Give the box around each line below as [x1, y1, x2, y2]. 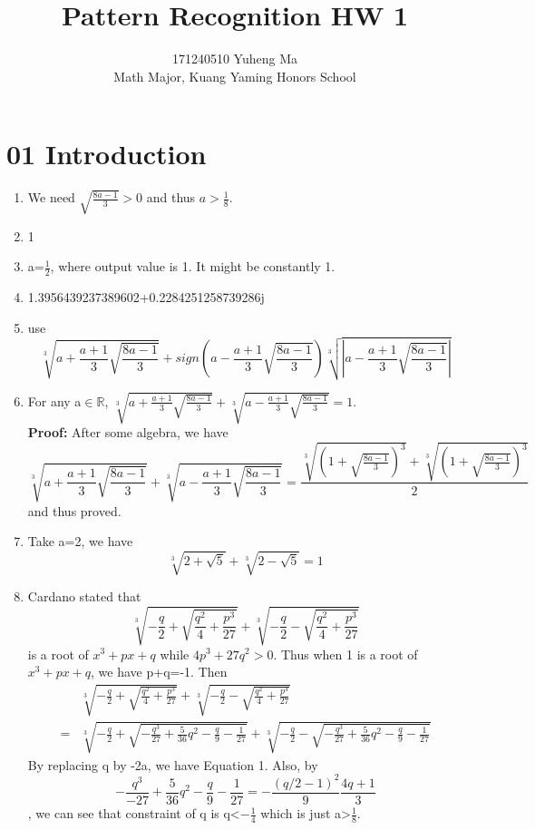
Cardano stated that [27, 587, 141, 606]
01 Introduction [6, 135, 207, 172]
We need [27, 188, 75, 207]
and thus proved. [27, 501, 122, 520]
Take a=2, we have [27, 532, 133, 551]
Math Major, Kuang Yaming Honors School [113, 66, 356, 85]
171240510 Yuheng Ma [171, 49, 298, 68]
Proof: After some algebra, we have [27, 423, 229, 442]
